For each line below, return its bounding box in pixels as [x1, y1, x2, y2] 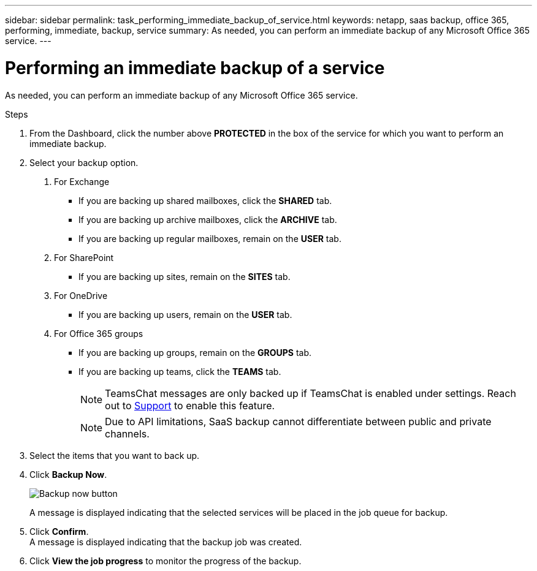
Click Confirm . [29, 526, 89, 537]
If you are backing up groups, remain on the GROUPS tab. [78, 347, 312, 358]
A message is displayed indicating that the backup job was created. [29, 536, 302, 547]
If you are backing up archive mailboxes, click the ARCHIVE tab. [78, 214, 337, 225]
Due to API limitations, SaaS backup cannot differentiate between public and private [105, 415, 492, 428]
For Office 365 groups [54, 328, 143, 339]
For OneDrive [54, 290, 108, 301]
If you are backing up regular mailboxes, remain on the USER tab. [78, 233, 341, 244]
